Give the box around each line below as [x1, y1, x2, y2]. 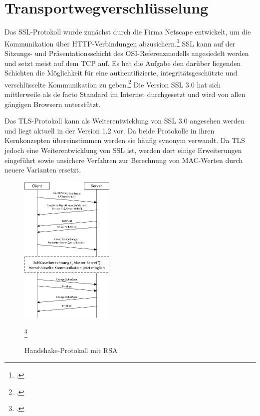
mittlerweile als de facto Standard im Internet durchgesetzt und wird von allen [4, 89, 246, 99]
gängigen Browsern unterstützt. [4, 98, 101, 109]
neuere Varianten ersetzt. [4, 164, 81, 175]
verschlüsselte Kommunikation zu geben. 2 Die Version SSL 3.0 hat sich [4, 77, 221, 89]
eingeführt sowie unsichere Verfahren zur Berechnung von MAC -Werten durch [4, 154, 243, 165]
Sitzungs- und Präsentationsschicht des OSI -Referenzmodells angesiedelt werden [4, 47, 249, 58]
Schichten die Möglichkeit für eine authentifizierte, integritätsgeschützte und [4, 67, 238, 78]
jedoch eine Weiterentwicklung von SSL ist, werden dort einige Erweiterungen [4, 144, 242, 155]
